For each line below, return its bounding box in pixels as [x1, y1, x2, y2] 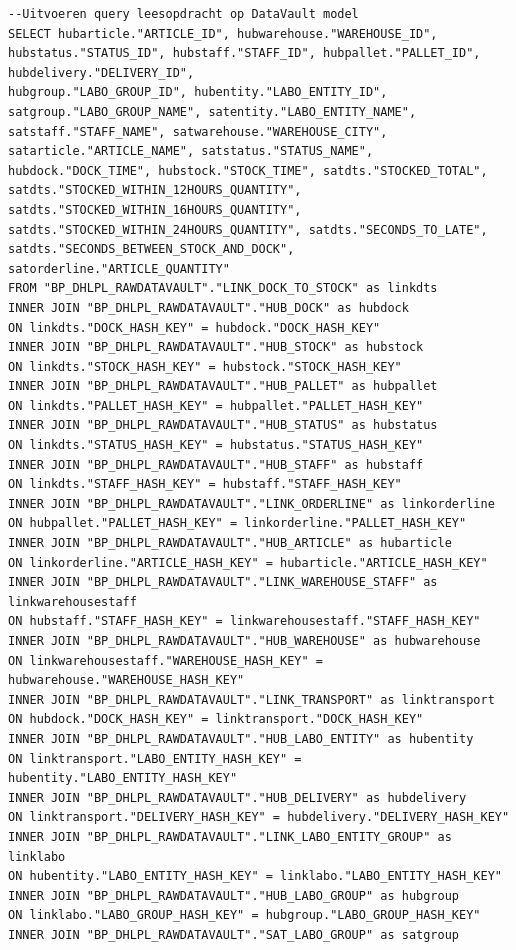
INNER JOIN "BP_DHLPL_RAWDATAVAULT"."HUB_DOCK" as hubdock [8, 300, 409, 315]
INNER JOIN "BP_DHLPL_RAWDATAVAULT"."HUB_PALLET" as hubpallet [8, 379, 438, 394]
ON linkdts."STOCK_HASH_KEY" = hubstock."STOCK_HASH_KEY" [8, 359, 402, 374]
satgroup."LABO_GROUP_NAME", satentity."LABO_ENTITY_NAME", [8, 104, 417, 119]
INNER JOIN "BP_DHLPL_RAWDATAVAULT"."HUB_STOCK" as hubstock [8, 340, 424, 355]
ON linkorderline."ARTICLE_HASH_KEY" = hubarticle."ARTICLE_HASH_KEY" [8, 555, 488, 570]
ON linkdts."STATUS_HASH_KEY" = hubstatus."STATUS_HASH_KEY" [8, 438, 424, 453]
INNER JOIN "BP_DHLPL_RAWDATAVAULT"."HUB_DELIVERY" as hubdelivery [8, 790, 467, 805]
